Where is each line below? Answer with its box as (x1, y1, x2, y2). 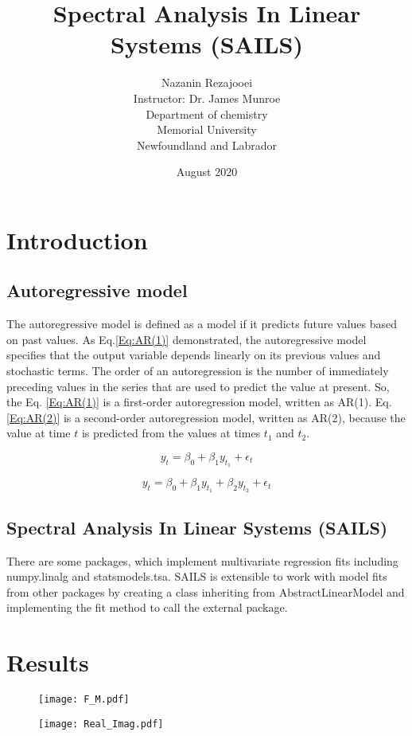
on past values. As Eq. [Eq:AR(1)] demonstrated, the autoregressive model (6, 331, 367, 347)
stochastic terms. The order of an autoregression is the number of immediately (6, 362, 389, 379)
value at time (6, 425, 71, 441)
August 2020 (176, 163, 238, 180)
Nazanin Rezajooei (161, 74, 253, 91)
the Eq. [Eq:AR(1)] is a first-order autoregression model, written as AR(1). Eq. (6, 393, 392, 410)
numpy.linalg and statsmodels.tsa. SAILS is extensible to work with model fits (6, 568, 387, 585)
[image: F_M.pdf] (38, 694, 130, 706)
